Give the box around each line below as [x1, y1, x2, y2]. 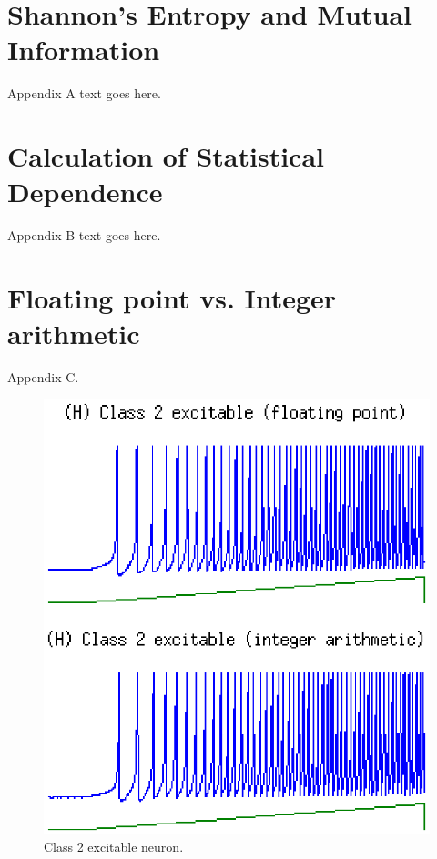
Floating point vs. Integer [7, 279, 337, 316]
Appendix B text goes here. [7, 226, 161, 245]
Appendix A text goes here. [7, 84, 161, 103]
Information [7, 31, 160, 68]
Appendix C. [7, 368, 79, 387]
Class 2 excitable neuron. [44, 837, 184, 856]
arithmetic [7, 315, 140, 352]
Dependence [7, 173, 163, 210]
